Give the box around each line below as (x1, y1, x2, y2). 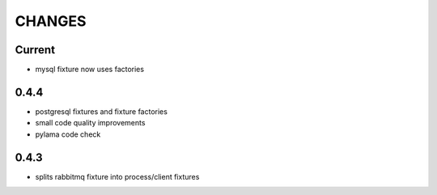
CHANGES (15, 12, 87, 30)
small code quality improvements (35, 118, 146, 128)
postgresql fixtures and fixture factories (35, 106, 168, 117)
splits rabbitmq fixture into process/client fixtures (35, 172, 200, 181)
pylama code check (35, 129, 101, 139)
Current (15, 43, 56, 57)
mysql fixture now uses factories (35, 65, 145, 74)
